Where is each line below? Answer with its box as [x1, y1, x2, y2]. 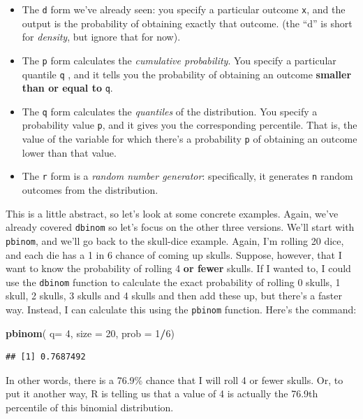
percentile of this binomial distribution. [6, 400, 174, 414]
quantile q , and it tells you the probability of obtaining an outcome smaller [22, 66, 352, 81]
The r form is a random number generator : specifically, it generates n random [22, 169, 353, 183]
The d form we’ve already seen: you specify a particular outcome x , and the [22, 2, 346, 16]
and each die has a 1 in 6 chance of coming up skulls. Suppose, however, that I [6, 247, 342, 262]
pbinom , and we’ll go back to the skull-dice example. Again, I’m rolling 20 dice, [6, 233, 344, 248]
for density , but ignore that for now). [22, 29, 181, 44]
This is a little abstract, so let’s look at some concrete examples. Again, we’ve [6, 206, 339, 220]
